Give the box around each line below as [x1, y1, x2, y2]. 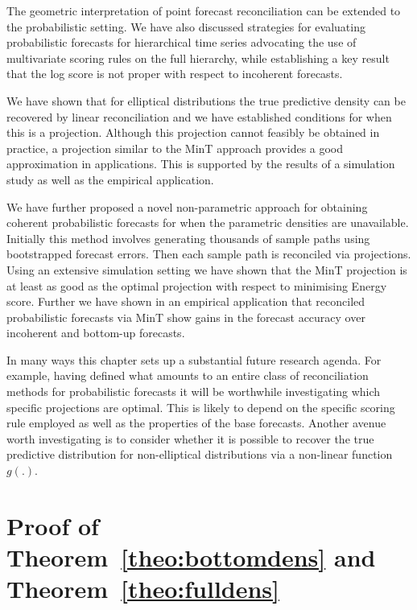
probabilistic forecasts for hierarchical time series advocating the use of [6, 34, 357, 51]
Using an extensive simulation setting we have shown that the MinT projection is [6, 261, 407, 278]
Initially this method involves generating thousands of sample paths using [6, 229, 370, 246]
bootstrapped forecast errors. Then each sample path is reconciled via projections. [6, 245, 411, 262]
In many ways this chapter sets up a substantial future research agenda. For [6, 351, 382, 368]
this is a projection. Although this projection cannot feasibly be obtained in [6, 124, 380, 141]
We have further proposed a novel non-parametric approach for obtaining [6, 198, 368, 215]
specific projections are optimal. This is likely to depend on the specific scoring [6, 398, 395, 415]
